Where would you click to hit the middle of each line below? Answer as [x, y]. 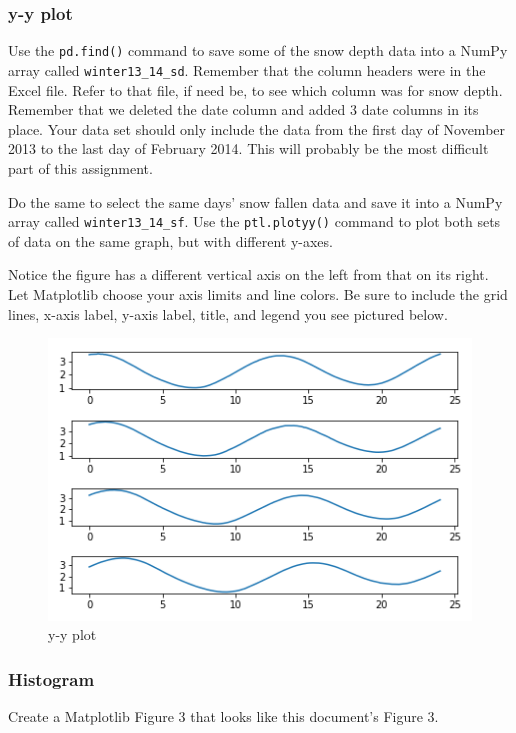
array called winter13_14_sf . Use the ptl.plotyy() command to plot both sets [254, 221]
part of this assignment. [80, 167]
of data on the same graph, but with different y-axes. [170, 240]
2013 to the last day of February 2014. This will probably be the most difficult [248, 148]
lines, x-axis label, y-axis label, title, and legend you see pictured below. [228, 313]
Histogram [51, 678]
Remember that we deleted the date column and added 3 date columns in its [243, 109]
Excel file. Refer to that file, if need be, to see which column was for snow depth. [255, 89]
